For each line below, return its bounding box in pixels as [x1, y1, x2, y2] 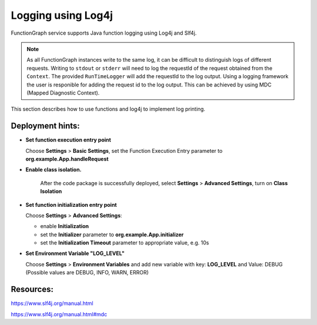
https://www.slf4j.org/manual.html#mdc [11, 310, 107, 317]
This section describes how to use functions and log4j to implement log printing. [11, 106, 205, 113]
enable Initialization [40, 223, 89, 230]
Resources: [11, 284, 54, 294]
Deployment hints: [11, 121, 80, 131]
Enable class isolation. [25, 166, 82, 173]
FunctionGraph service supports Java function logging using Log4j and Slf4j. [11, 29, 197, 36]
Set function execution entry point [25, 136, 112, 143]
